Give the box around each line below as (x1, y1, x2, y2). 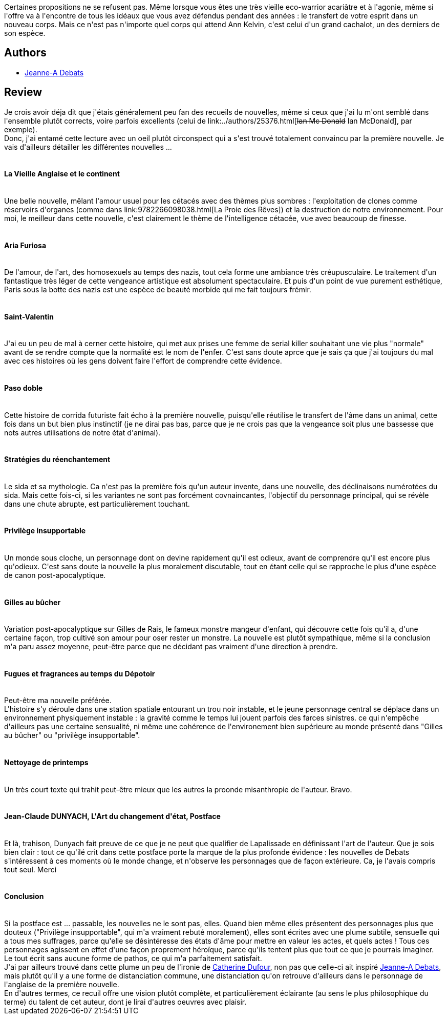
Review (4, 86, 42, 99)
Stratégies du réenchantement (4, 455, 111, 464)
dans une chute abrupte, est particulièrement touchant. (4, 499, 190, 508)
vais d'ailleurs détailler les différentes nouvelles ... (4, 142, 172, 151)
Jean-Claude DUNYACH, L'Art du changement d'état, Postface (4, 812, 221, 821)
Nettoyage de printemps (4, 758, 89, 767)
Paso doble (4, 383, 43, 392)
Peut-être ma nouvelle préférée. (4, 696, 112, 705)
